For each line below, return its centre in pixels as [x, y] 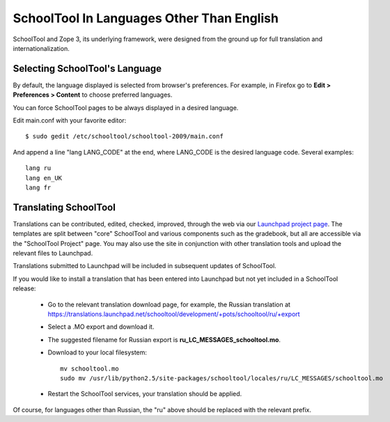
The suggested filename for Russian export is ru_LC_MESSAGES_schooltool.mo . [164, 339]
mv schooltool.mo [89, 368]
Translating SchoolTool [64, 207]
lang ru [38, 168]
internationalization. [41, 48]
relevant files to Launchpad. [53, 253]
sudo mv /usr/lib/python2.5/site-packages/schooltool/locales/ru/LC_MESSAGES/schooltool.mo [221, 378]
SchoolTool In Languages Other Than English [146, 18]
